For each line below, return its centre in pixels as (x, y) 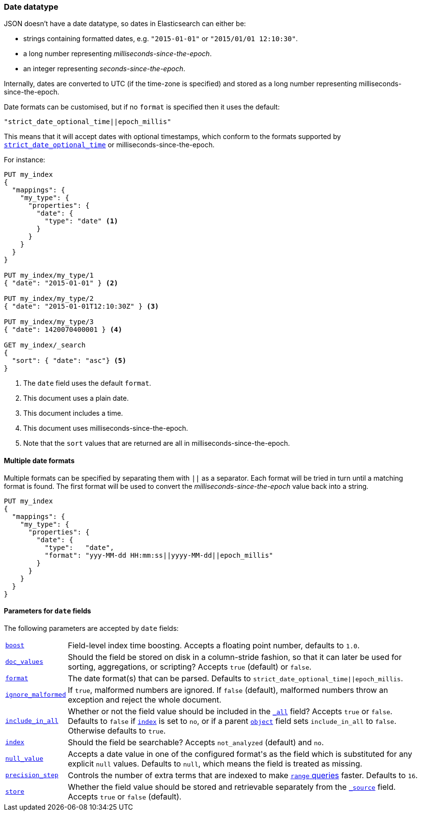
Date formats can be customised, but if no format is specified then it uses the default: (142, 107)
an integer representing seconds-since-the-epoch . (104, 69)
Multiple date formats (39, 460)
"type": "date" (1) (82, 221)
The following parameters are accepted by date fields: (91, 628)
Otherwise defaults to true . (117, 730)
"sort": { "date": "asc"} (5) (69, 361)
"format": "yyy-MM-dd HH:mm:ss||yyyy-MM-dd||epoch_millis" (159, 555)
